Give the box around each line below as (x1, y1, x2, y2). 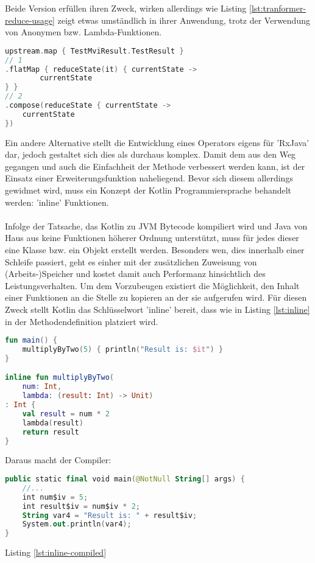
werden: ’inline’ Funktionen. (5, 195, 109, 208)
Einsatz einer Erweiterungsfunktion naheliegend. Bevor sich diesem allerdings (5, 172, 293, 184)
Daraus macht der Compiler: (5, 453, 111, 466)
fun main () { (5, 336, 57, 345)
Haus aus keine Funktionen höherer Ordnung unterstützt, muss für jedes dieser (5, 231, 299, 244)
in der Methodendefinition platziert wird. (5, 315, 158, 327)
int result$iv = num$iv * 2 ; (22, 502, 140, 511)
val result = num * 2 (22, 409, 110, 418)
